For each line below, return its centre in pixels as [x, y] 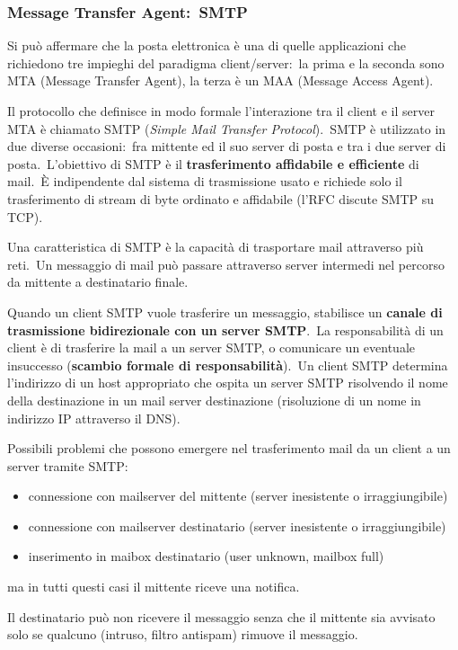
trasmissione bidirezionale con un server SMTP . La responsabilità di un [225, 329]
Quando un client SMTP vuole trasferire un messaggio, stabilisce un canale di [225, 312]
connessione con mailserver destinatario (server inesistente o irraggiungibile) [237, 525]
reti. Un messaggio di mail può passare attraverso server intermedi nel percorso [226, 264]
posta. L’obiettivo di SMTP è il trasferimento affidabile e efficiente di [213, 163]
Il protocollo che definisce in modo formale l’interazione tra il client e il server [221, 111]
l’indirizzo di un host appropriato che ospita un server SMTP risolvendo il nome [228, 383]
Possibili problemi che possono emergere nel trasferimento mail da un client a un [229, 448]
